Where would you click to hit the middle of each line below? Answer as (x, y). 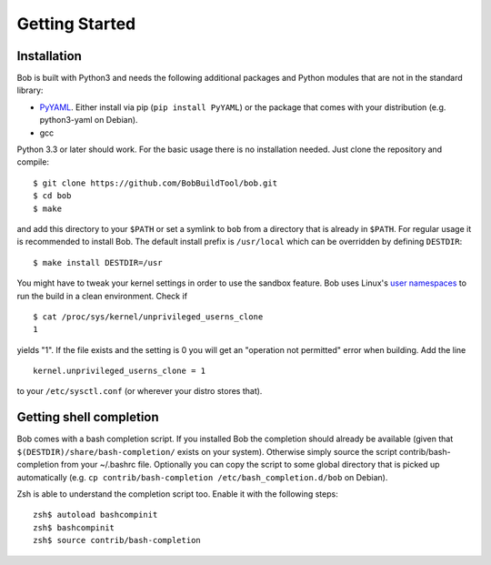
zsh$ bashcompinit (74, 527)
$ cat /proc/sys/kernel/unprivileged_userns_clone (148, 317)
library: (30, 90)
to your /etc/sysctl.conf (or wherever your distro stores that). (140, 391)
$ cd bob (52, 196)
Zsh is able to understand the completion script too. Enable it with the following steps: (177, 494)
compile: (33, 162)
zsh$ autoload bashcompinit (95, 515)
